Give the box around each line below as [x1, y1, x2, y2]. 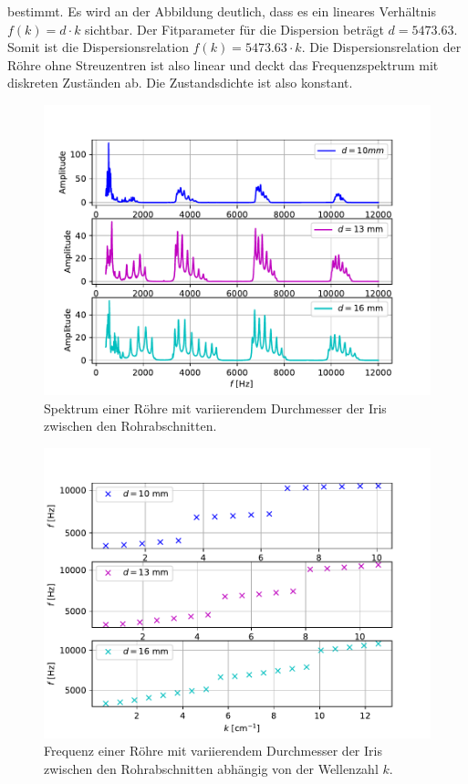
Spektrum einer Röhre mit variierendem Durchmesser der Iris [44, 398, 387, 417]
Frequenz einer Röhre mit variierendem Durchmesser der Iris [44, 741, 382, 760]
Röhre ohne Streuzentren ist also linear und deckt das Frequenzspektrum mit [7, 55, 439, 74]
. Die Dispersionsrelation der [301, 37, 462, 57]
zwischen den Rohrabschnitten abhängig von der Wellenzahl [44, 758, 379, 778]
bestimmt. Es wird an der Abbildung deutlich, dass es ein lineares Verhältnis [7, 2, 436, 20]
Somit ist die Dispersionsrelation [7, 37, 189, 57]
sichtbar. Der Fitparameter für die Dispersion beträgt [85, 19, 384, 38]
